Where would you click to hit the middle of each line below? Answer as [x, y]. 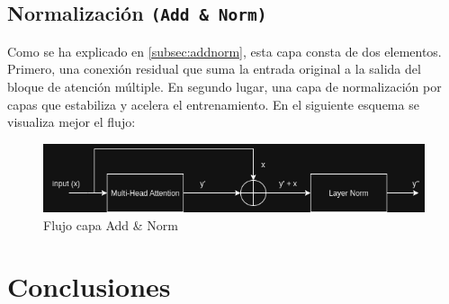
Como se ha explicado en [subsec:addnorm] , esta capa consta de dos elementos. [224, 51]
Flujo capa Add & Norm [111, 224]
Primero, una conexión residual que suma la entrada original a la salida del [214, 69]
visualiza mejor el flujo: [72, 122]
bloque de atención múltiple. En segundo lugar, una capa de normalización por [224, 86]
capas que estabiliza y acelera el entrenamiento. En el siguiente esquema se [213, 104]
